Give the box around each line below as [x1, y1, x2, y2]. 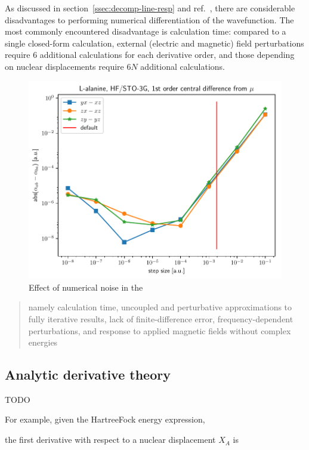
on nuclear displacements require [5, 60, 124, 72]
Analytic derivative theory [5, 365, 171, 384]
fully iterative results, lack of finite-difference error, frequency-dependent [28, 312, 293, 325]
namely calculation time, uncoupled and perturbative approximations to [28, 301, 292, 313]
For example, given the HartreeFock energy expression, [5, 413, 205, 426]
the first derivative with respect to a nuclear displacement [5, 433, 216, 446]
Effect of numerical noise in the [29, 281, 143, 293]
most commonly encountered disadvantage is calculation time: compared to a [5, 25, 286, 38]
